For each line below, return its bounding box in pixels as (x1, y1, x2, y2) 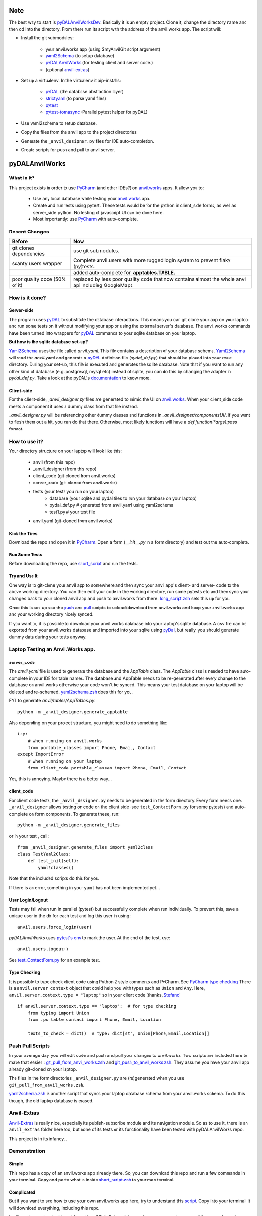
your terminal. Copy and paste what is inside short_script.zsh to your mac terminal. (9, 1177, 175, 1182)
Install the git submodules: (21, 35, 74, 41)
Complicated (9, 1189, 36, 1195)
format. (9, 426, 24, 431)
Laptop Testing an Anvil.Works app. (9, 646, 96, 653)
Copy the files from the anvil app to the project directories (21, 129, 137, 135)
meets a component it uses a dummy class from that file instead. (9, 403, 138, 409)
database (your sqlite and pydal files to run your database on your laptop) (49, 495, 196, 501)
